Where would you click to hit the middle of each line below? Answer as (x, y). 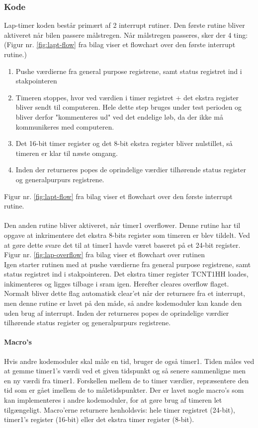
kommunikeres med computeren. (65, 126)
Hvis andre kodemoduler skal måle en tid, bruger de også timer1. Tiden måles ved (129, 361)
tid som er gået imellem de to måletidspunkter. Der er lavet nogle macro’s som (124, 390)
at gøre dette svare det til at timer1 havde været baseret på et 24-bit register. (122, 245)
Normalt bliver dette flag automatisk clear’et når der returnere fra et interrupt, (125, 293)
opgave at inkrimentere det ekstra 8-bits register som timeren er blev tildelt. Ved (127, 235)
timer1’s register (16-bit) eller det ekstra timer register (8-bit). (99, 419)
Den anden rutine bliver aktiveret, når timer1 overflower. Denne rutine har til (122, 225)
